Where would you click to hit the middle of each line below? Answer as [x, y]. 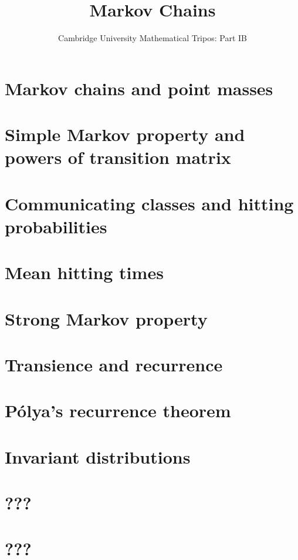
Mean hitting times [84, 272]
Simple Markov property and [125, 134]
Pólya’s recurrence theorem [118, 410]
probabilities [56, 226]
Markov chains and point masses [139, 88]
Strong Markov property [106, 318]
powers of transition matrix [118, 157]
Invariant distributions [98, 456]
